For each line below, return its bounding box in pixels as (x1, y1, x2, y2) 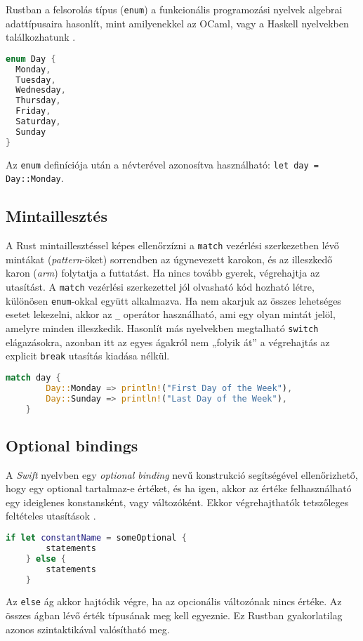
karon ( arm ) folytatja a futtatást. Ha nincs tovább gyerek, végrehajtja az (6, 265, 320, 280)
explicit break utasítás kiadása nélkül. (6, 348, 170, 363)
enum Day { (6, 53, 56, 64)
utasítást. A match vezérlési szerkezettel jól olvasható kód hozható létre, (6, 279, 315, 294)
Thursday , (15, 95, 61, 106)
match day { (6, 372, 61, 383)
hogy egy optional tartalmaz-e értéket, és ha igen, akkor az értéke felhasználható (6, 481, 352, 496)
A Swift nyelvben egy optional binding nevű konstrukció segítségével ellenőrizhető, (6, 467, 358, 482)
